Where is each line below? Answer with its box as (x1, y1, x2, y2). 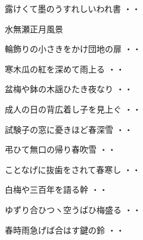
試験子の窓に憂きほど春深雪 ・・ (5, 123, 133, 135)
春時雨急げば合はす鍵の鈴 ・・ (5, 223, 125, 236)
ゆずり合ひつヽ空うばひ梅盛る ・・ (5, 203, 141, 215)
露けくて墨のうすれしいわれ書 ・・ (5, 2, 141, 14)
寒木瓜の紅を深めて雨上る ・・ (5, 62, 125, 75)
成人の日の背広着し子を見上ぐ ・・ (5, 102, 141, 115)
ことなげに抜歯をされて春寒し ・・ (5, 163, 141, 175)
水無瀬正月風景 (5, 22, 63, 35)
